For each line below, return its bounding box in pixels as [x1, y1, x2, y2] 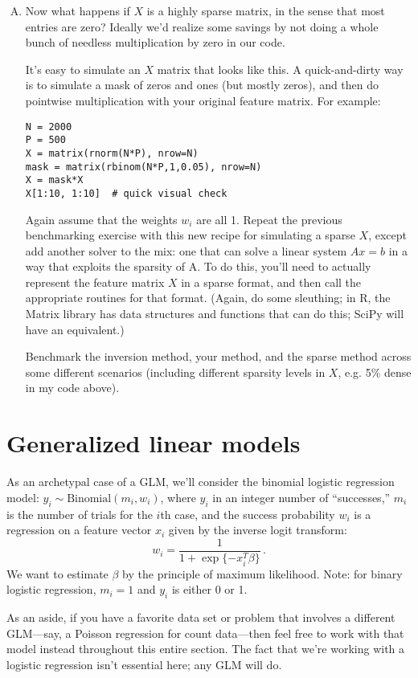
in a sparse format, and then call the [181, 273, 362, 290]
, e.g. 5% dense [338, 363, 412, 380]
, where [160, 488, 196, 505]
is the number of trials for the [6, 505, 153, 522]
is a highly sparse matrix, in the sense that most [146, 2, 385, 18]
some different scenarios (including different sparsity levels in [25, 363, 326, 380]
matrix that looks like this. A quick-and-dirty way [157, 60, 404, 77]
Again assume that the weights [25, 210, 178, 227]
